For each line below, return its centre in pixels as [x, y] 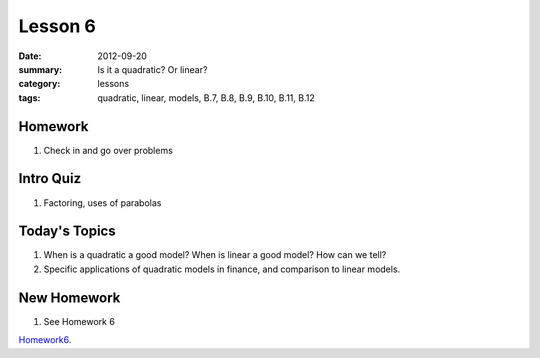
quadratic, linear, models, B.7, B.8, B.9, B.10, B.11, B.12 [206, 97]
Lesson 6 [57, 26]
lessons [113, 84]
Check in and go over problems [108, 150]
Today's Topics [67, 231]
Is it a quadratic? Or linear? [152, 69]
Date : [30, 56]
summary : [40, 69]
